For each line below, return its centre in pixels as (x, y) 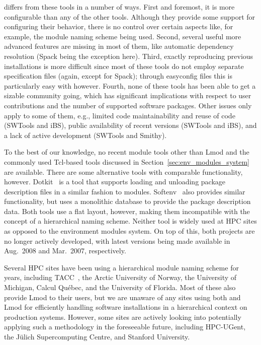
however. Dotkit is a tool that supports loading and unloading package (115, 182)
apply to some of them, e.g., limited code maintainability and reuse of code (120, 115)
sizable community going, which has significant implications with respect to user (128, 95)
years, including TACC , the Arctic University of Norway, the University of (120, 277)
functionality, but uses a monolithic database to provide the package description (127, 201)
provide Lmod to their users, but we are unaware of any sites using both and (122, 297)
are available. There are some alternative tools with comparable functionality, (123, 171)
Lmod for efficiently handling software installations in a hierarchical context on (126, 307)
